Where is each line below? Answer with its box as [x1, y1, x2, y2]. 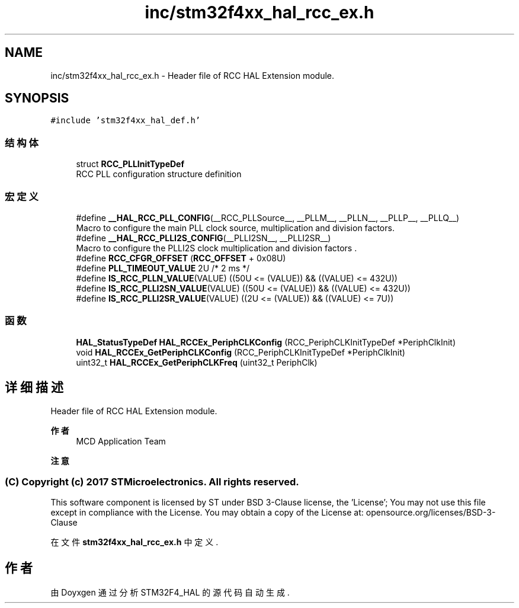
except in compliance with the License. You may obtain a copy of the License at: [50, 507, 364, 518]
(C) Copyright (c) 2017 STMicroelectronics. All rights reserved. [5, 475, 299, 488]
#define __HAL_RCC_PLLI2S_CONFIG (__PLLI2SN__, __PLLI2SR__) [76, 232, 331, 243]
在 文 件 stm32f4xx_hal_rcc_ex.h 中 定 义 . [50, 537, 219, 548]
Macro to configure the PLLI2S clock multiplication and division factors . [76, 242, 357, 253]
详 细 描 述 [5, 380, 63, 395]
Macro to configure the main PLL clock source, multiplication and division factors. [76, 222, 395, 233]
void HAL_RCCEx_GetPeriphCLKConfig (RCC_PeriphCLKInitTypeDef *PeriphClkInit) [76, 347, 405, 357]
